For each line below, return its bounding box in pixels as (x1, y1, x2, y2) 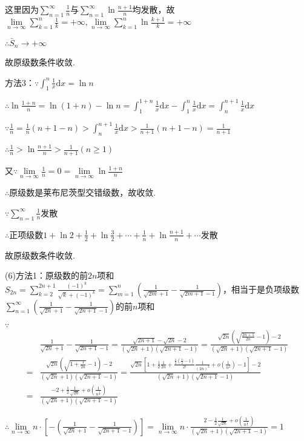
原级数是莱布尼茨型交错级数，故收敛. (9, 186, 156, 199)
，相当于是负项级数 (222, 282, 299, 295)
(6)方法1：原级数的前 (5, 269, 88, 282)
